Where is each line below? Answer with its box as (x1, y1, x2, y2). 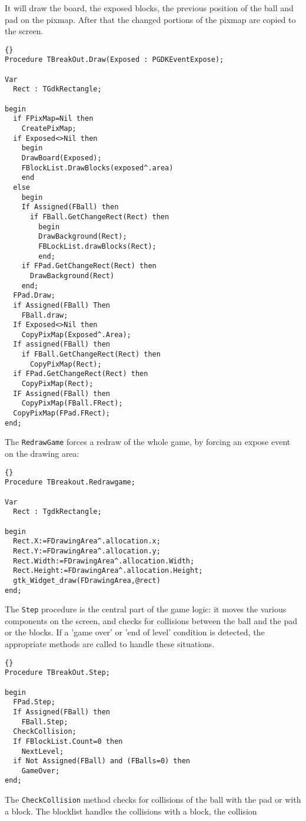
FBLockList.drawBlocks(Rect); (38, 242, 157, 250)
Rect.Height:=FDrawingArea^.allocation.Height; (13, 566, 203, 575)
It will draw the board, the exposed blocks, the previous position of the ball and (5, 2, 294, 14)
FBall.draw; (21, 311, 68, 319)
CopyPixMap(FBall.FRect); (21, 399, 123, 408)
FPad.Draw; (13, 291, 55, 300)
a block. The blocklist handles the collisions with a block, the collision (5, 804, 257, 817)
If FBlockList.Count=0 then (13, 737, 123, 746)
